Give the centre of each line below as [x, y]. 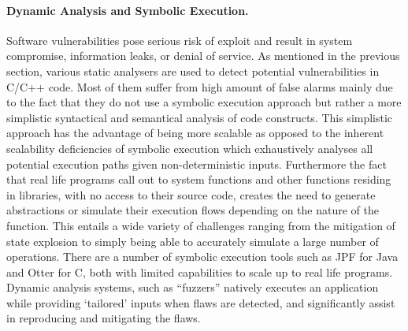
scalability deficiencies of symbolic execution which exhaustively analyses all [190, 148]
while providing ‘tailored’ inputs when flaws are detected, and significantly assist [201, 302]
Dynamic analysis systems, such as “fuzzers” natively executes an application [193, 287]
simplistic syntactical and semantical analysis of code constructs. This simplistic [200, 117]
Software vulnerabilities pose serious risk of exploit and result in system [180, 40]
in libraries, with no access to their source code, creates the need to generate [191, 194]
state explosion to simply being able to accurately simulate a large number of [193, 241]
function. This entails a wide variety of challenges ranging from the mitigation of [201, 225]
